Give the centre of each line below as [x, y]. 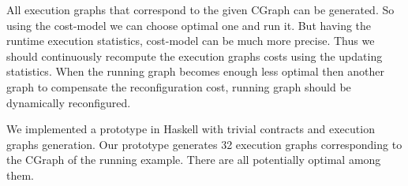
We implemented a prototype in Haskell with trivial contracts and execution [191, 129]
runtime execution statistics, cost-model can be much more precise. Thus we [191, 41]
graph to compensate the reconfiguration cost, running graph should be [179, 86]
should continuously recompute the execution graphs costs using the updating [195, 56]
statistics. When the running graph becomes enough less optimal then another [195, 71]
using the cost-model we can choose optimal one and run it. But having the [189, 25]
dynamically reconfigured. [69, 102]
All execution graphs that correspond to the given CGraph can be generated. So [200, 9]
